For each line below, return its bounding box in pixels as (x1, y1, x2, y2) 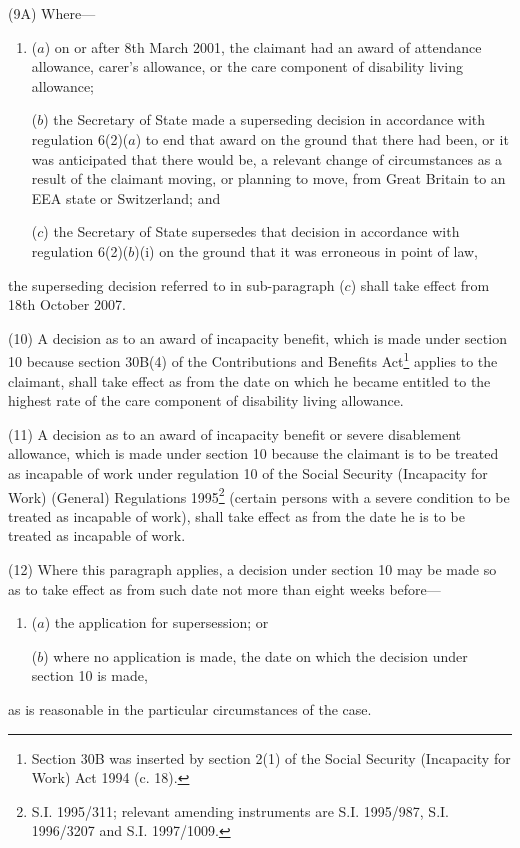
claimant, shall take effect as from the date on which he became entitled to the (8, 370, 491, 391)
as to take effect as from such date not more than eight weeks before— (8, 578, 441, 599)
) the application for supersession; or (44, 612, 269, 633)
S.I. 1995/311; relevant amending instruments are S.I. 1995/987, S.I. (31, 800, 449, 821)
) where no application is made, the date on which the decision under (43, 645, 468, 666)
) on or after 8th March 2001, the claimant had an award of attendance (44, 36, 482, 57)
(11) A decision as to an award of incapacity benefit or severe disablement (8, 423, 462, 444)
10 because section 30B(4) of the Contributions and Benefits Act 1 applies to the (8, 348, 498, 371)
